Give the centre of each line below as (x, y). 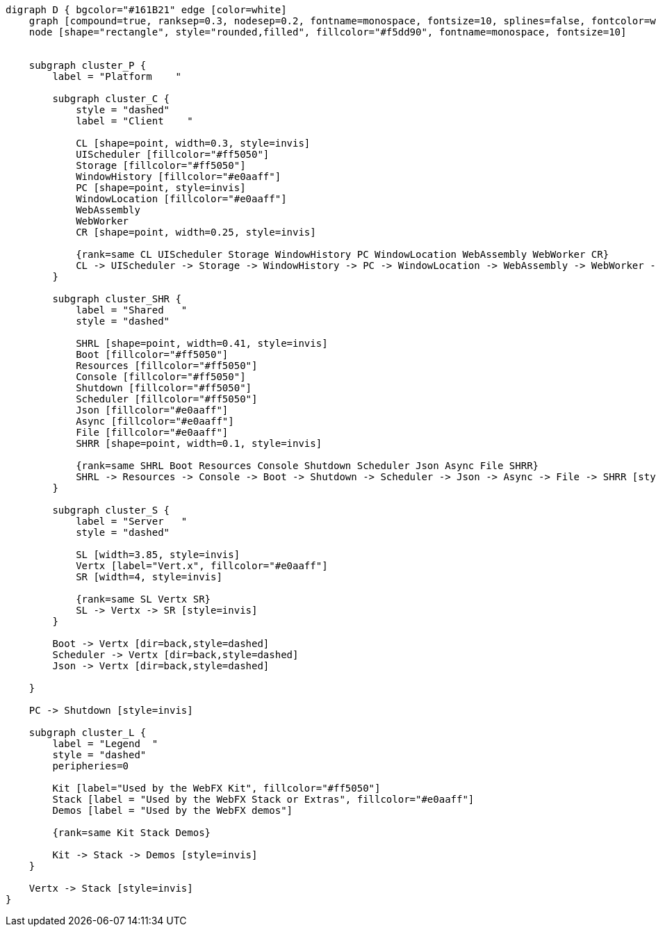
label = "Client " (134, 121)
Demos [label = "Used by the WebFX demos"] (173, 810)
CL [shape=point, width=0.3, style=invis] (193, 143)
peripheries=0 (91, 766)
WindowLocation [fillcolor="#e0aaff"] (181, 199)
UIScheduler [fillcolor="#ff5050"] (173, 154)
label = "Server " (132, 521)
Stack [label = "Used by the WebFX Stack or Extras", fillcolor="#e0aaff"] (263, 799)
